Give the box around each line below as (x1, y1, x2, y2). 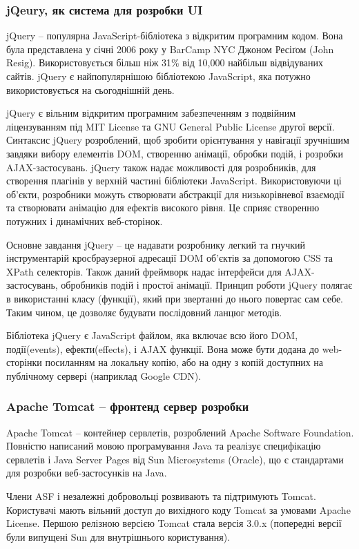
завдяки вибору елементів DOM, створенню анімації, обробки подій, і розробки (6, 146, 343, 160)
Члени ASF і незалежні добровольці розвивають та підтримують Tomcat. (6, 489, 316, 503)
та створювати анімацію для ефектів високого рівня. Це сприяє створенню (6, 200, 320, 215)
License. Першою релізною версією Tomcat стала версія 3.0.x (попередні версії (6, 516, 342, 530)
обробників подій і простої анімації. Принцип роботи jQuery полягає (61, 278, 353, 292)
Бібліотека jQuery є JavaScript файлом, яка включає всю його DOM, (6, 328, 298, 343)
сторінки (6, 355, 42, 369)
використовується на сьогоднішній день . (6, 82, 175, 97)
